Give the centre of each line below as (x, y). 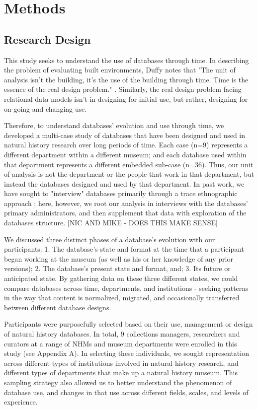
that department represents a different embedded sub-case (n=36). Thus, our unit (129, 164)
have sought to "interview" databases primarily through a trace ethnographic (121, 193)
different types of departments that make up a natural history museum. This (121, 373)
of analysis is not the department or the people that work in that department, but (129, 174)
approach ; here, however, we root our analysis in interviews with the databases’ (126, 203)
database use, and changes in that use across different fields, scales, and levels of (126, 392)
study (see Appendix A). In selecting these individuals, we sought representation (127, 353)
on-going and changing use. (45, 108)
